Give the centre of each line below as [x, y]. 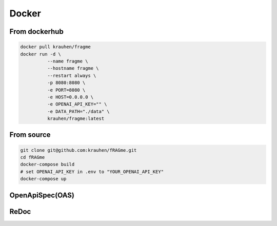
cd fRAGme [33, 157]
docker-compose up [43, 179]
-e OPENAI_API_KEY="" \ [77, 104]
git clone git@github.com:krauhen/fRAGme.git [78, 150]
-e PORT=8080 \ [66, 90]
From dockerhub [36, 32]
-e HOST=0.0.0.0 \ [70, 97]
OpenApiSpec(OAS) [42, 195]
